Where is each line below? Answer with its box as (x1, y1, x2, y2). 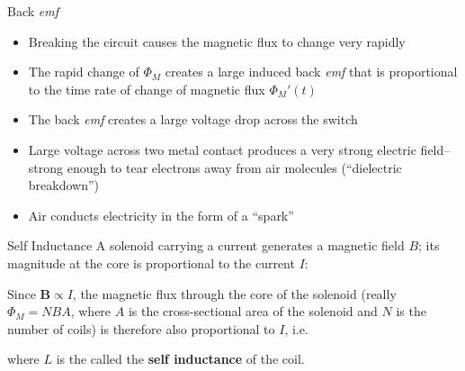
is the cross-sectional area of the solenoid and (128, 302, 378, 321)
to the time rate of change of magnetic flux (28, 79, 265, 98)
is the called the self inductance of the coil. (56, 349, 305, 368)
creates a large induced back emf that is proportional (165, 62, 458, 81)
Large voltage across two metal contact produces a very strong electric (28, 140, 416, 158)
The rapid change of (28, 62, 139, 81)
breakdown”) (28, 176, 100, 195)
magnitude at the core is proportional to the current (7, 253, 295, 272)
